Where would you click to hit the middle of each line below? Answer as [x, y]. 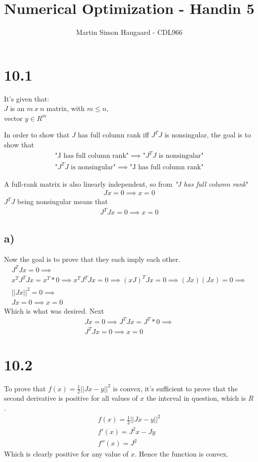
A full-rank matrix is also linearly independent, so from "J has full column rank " [126, 183]
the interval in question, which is [196, 398]
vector [13, 118]
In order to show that [37, 135]
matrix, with [66, 108]
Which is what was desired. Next [54, 310]
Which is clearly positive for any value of [66, 454]
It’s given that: [27, 98]
